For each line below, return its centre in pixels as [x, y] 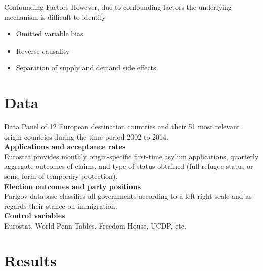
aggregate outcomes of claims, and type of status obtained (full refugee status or [129, 166]
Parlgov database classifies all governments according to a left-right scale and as [128, 196]
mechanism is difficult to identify [55, 16]
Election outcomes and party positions [73, 186]
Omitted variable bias [50, 34]
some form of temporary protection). [61, 176]
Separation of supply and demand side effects [86, 67]
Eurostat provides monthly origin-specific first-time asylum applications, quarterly [131, 156]
